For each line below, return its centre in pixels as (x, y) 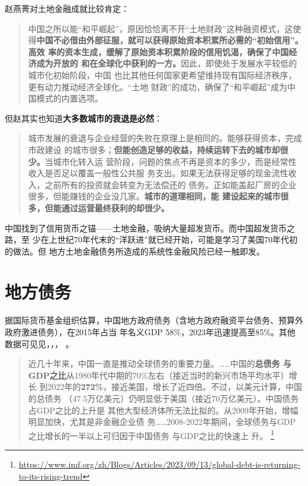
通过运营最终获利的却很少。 (115, 207)
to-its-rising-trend (51, 476)
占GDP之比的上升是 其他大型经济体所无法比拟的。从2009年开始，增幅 (163, 410)
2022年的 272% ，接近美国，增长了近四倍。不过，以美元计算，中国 (175, 387)
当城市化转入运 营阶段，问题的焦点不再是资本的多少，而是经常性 (171, 161)
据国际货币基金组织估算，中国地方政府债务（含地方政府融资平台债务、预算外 (154, 320)
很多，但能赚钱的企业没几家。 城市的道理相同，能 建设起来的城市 (154, 196)
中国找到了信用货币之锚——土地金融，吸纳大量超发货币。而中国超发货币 (146, 228)
